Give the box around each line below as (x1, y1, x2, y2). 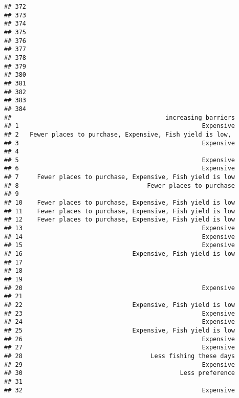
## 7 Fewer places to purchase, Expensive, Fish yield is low (4, 173, 235, 181)
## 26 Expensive (4, 335, 235, 343)
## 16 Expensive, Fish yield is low (4, 250, 235, 258)
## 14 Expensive (4, 233, 235, 240)
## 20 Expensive (4, 284, 235, 292)
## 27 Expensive (4, 344, 235, 351)
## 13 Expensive (4, 225, 235, 232)
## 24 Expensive (4, 318, 235, 326)
